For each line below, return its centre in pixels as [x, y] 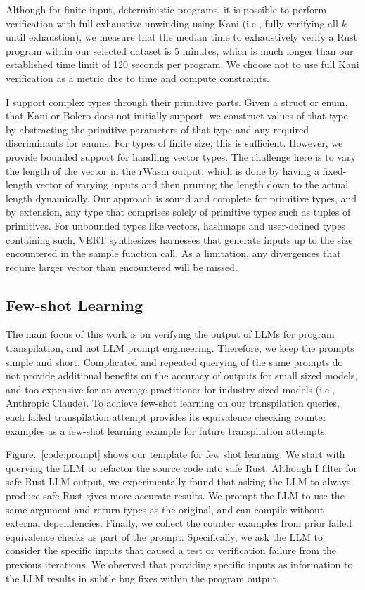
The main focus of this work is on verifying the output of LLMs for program [170, 334]
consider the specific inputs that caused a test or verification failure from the [171, 550]
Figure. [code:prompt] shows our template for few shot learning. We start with [175, 454]
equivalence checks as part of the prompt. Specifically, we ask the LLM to [164, 536]
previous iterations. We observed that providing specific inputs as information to [179, 564]
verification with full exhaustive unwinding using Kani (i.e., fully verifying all [172, 23]
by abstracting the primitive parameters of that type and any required [157, 129]
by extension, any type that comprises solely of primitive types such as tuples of [178, 212]
